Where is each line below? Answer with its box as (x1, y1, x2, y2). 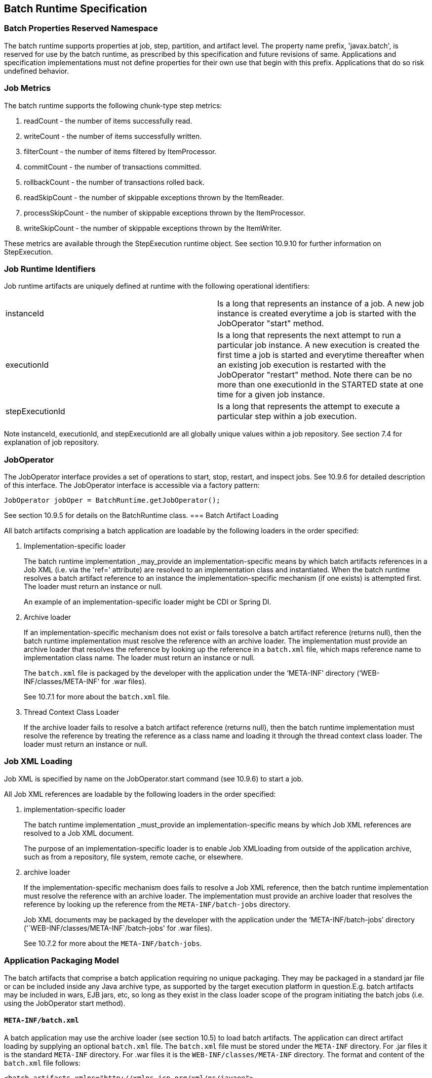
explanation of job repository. (4, 438, 99, 447)
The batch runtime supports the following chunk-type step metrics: (4, 101, 222, 110)
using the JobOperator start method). (4, 998, 125, 1007)
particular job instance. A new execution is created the (217, 340, 420, 350)
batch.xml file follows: (4, 1058, 80, 1067)
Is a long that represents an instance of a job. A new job (217, 299, 424, 309)
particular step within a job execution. (217, 411, 357, 422)
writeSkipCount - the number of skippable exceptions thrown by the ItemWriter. (24, 223, 282, 232)
